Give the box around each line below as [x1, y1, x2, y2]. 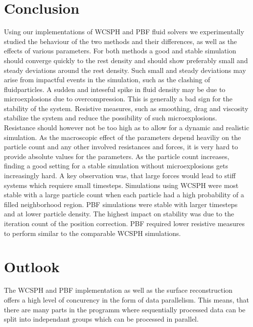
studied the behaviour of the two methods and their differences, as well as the [4, 36, 237, 46]
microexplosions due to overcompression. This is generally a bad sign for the [4, 93, 232, 104]
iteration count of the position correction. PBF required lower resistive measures [4, 218, 245, 228]
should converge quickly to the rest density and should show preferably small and [4, 55, 248, 65]
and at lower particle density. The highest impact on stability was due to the [4, 209, 234, 219]
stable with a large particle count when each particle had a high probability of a [4, 189, 244, 200]
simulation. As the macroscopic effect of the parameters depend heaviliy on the [4, 132, 241, 142]
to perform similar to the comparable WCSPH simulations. [4, 228, 181, 238]
